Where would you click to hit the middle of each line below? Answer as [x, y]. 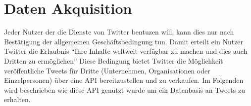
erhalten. [17, 99]
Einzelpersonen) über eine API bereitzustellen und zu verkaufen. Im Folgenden [124, 80]
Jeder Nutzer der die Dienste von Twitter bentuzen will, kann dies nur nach [119, 32]
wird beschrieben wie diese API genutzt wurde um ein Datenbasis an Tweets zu [125, 89]
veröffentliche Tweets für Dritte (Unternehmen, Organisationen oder [107, 70]
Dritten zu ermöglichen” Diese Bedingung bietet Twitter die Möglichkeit [114, 60]
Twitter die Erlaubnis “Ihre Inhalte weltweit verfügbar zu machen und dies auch [126, 51]
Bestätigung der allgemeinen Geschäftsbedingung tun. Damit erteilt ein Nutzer [124, 41]
